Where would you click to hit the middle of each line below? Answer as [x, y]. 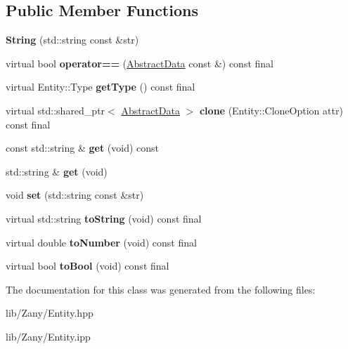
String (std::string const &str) [72, 40]
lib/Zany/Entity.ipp [48, 336]
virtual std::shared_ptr [56, 110]
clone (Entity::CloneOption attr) [271, 110]
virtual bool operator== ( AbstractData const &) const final [140, 63]
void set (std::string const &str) [75, 195]
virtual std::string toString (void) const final [104, 218]
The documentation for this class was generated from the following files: [161, 289]
